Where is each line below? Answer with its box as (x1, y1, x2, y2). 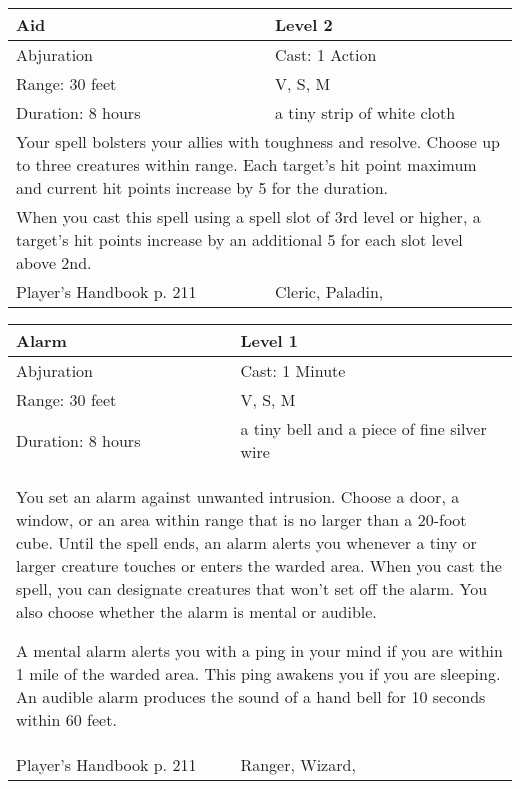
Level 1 (240, 329, 298, 352)
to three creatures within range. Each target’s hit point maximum (16, 153, 477, 176)
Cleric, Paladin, (275, 280, 384, 303)
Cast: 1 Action (275, 43, 377, 66)
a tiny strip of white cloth (275, 101, 456, 124)
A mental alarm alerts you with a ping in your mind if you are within (16, 639, 503, 662)
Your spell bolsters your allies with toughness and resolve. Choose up (16, 130, 501, 153)
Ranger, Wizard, (240, 753, 356, 776)
